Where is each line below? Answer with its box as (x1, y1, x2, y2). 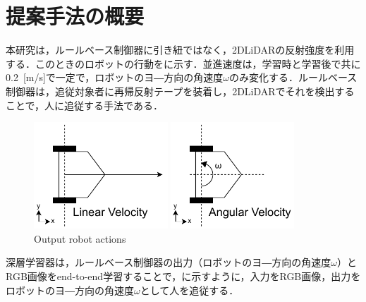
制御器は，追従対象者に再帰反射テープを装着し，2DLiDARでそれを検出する (6, 83, 355, 98)
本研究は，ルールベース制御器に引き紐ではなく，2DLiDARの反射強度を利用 (6, 42, 355, 57)
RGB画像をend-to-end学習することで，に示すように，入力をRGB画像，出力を (6, 269, 361, 284)
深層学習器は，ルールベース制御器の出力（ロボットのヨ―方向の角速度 (6, 255, 331, 270)
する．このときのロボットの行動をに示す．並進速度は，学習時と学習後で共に (6, 56, 361, 71)
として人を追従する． (140, 282, 239, 297)
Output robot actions (34, 231, 126, 246)
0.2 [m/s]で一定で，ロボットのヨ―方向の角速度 (6, 70, 224, 85)
